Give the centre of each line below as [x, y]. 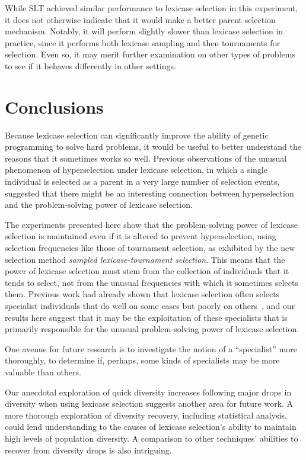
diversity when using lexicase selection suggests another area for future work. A [149, 403]
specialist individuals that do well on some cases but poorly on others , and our [150, 305]
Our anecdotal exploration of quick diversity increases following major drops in [148, 392]
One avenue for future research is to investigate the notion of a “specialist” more [151, 348]
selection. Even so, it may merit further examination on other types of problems [150, 54]
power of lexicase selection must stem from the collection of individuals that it [147, 271]
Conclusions [54, 106]
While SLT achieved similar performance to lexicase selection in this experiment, [152, 8]
